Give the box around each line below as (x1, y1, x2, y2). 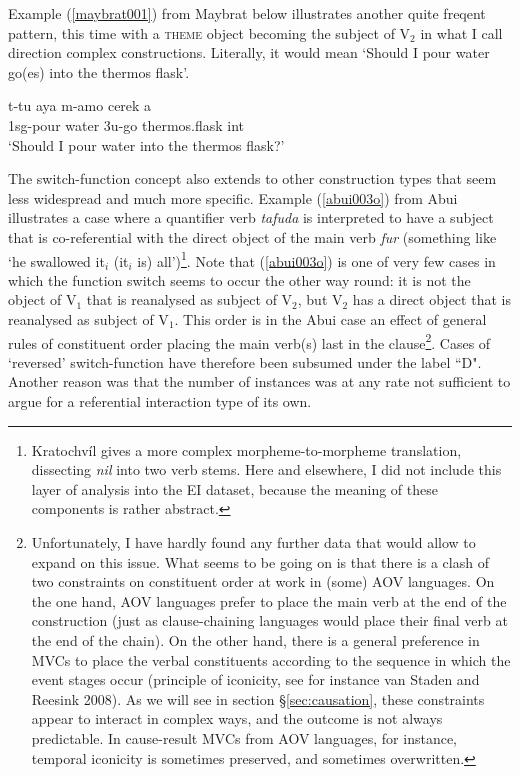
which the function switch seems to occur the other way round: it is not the (8, 269, 471, 290)
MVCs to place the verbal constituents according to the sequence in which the (31, 649, 511, 670)
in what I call (420, 22, 503, 43)
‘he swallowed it (8, 250, 105, 271)
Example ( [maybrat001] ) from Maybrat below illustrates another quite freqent (8, 3, 486, 23)
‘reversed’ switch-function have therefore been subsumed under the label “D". (8, 351, 482, 372)
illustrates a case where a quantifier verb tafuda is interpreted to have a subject (8, 207, 494, 228)
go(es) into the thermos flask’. (8, 61, 190, 82)
